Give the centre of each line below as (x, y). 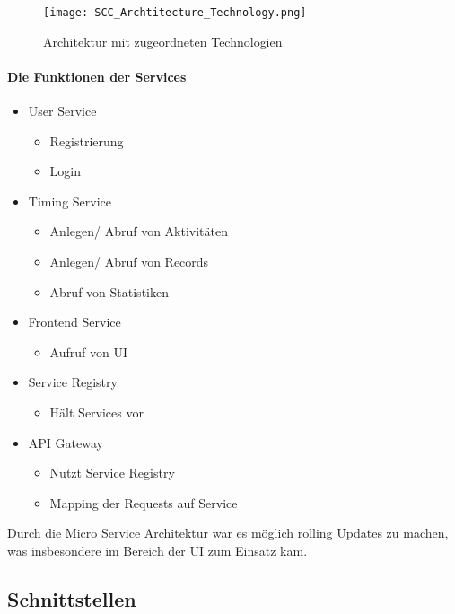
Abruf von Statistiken (109, 291)
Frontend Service (74, 322)
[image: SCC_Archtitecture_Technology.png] (175, 13)
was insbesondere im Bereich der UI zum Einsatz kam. (157, 550)
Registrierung (87, 140)
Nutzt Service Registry (112, 473)
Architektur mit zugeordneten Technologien (163, 41)
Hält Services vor (96, 412)
